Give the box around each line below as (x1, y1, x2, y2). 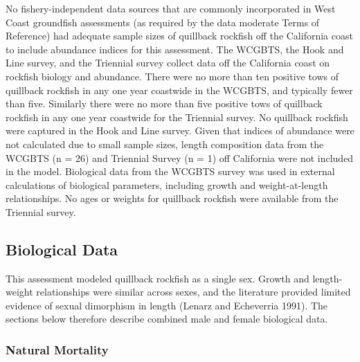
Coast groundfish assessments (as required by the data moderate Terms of (6, 15, 320, 29)
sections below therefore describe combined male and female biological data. (6, 311, 328, 326)
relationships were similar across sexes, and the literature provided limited (36, 284, 351, 299)
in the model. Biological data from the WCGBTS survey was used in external (6, 164, 335, 179)
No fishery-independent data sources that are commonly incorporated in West (6, 1, 336, 15)
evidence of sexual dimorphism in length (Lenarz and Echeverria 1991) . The (6, 298, 328, 312)
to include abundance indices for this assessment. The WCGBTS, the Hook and (6, 42, 344, 56)
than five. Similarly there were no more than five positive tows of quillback (6, 96, 323, 111)
